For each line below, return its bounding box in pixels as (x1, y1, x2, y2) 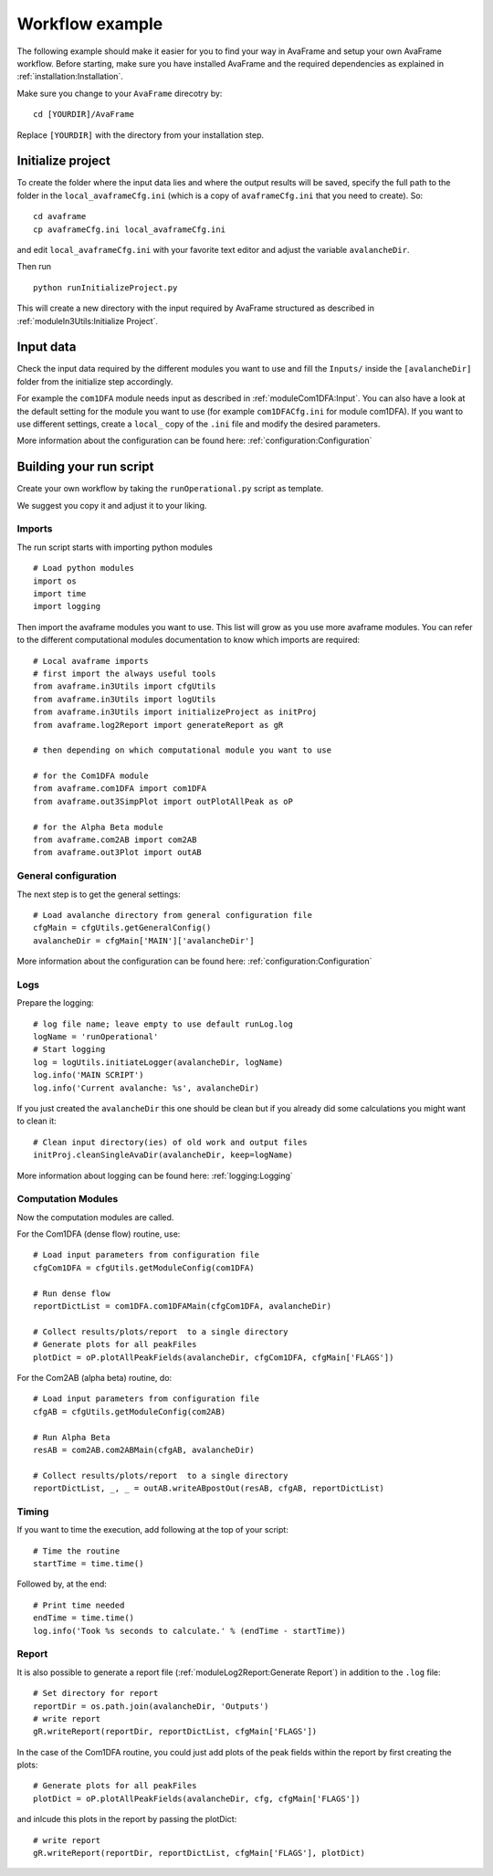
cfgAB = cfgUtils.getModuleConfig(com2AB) (33, 1407, 226, 1417)
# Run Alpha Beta (33, 1432, 110, 1442)
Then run (16, 261, 52, 272)
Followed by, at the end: (16, 1578, 107, 1589)
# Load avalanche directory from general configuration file (33, 910, 312, 920)
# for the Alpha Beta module (33, 822, 163, 832)
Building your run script (16, 459, 154, 475)
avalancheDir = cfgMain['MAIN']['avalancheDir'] (33, 935, 255, 945)
